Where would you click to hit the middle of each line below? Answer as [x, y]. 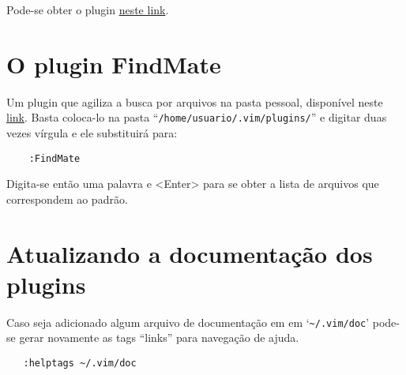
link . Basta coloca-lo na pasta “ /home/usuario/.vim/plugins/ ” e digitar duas [197, 117]
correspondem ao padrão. [67, 199]
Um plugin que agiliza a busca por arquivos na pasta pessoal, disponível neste [195, 101]
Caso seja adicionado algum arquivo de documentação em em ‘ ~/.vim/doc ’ [188, 322]
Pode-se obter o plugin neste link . [88, 9]
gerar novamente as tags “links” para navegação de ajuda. [159, 337]
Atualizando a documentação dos [190, 253]
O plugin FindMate [114, 64]
